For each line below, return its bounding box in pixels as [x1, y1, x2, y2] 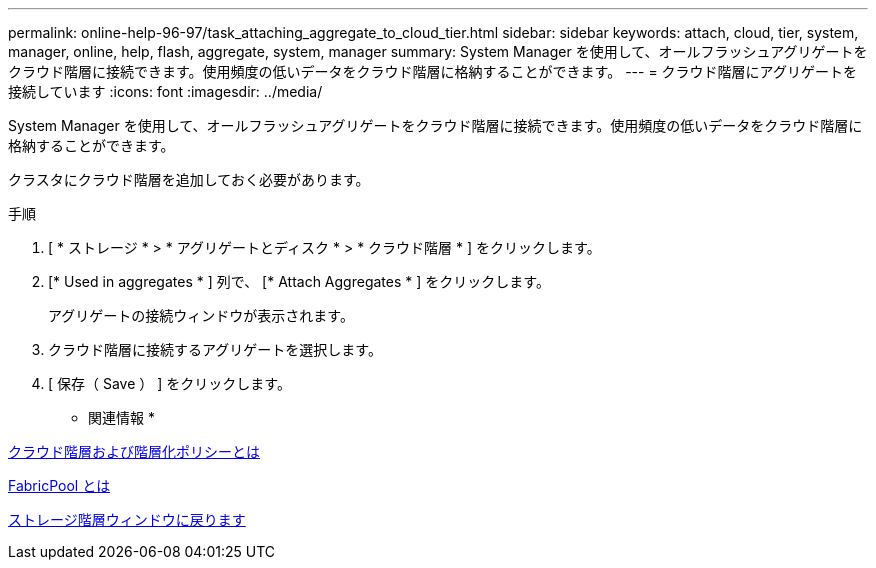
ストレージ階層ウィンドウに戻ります [8, 511, 246, 528]
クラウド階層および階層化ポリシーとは [8, 443, 260, 460]
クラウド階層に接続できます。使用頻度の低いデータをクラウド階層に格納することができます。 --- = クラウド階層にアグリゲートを [8, 63, 857, 80]
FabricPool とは [8, 477, 111, 494]
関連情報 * [88, 409, 155, 426]
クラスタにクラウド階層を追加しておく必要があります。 [8, 171, 370, 188]
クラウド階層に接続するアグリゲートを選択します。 [48, 341, 382, 358]
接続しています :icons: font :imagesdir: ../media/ [8, 83, 323, 100]
